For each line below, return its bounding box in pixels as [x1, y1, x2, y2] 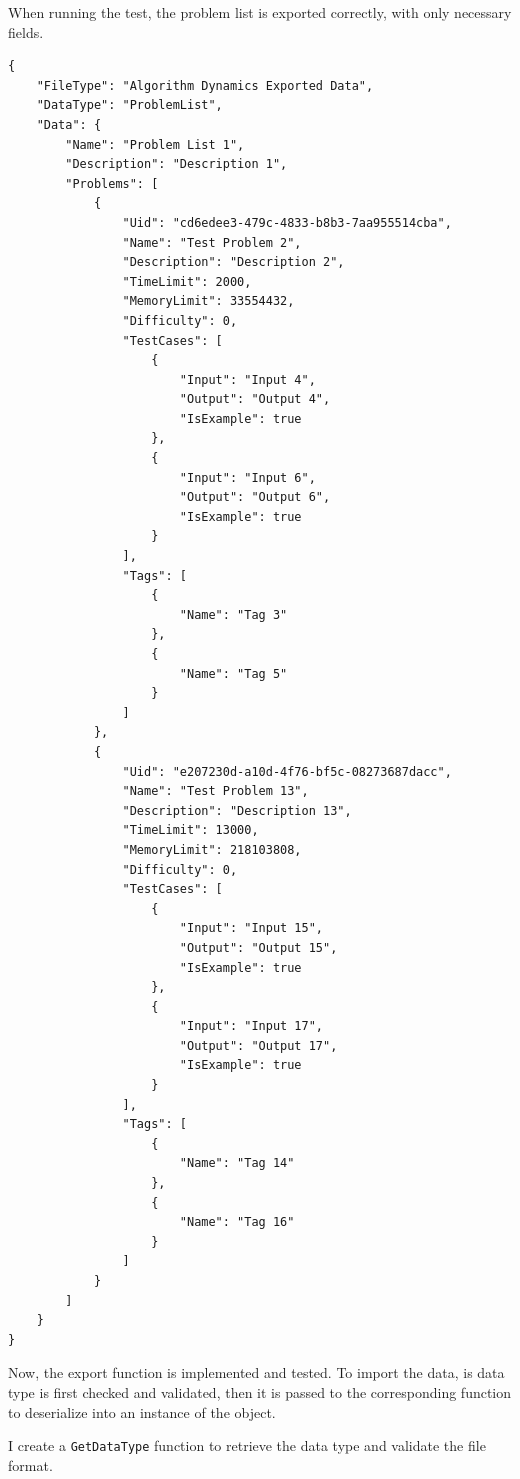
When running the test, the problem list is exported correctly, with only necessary [8, 2, 512, 22]
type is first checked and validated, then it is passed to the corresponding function [8, 1381, 512, 1402]
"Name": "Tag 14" [179, 1156, 295, 1171]
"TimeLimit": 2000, [122, 274, 252, 289]
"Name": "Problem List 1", [65, 137, 245, 152]
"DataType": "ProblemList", [36, 98, 223, 113]
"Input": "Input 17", [179, 1019, 323, 1034]
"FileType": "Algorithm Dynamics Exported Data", [36, 78, 374, 93]
